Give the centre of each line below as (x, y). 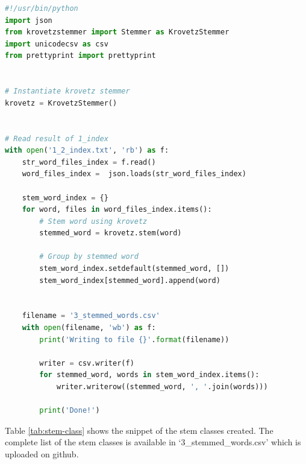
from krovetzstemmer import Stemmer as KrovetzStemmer (117, 32)
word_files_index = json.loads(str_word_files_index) (134, 174)
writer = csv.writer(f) (87, 363)
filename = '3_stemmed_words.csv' (91, 316)
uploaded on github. (42, 453)
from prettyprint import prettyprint (80, 56)
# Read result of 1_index (57, 138)
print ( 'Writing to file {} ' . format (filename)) (134, 339)
